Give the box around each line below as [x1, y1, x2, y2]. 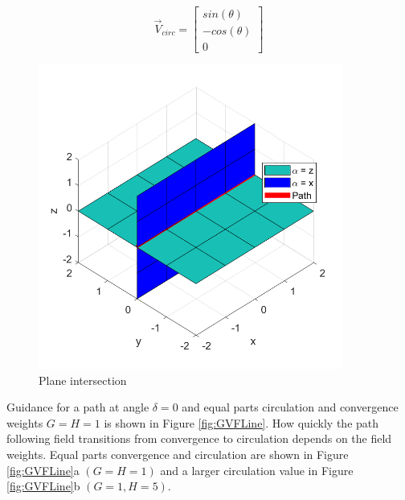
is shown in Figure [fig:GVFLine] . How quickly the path [104, 414, 379, 431]
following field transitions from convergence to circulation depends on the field [6, 430, 392, 447]
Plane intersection [39, 371, 127, 388]
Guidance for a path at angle [6, 399, 149, 415]
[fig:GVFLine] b [6, 477, 80, 494]
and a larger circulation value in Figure [160, 461, 354, 478]
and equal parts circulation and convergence [182, 399, 399, 415]
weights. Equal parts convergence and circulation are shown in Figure [6, 446, 349, 462]
